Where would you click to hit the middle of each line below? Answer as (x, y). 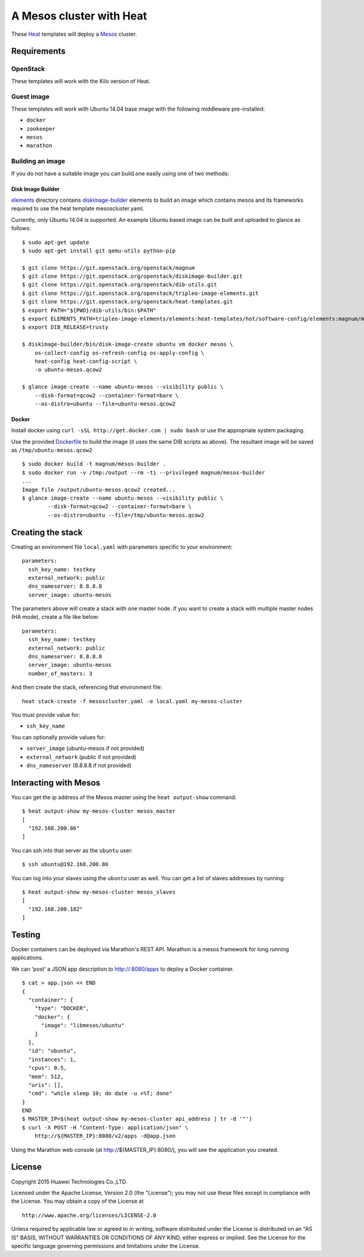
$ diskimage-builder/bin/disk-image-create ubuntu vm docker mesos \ (128, 344)
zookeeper (41, 129)
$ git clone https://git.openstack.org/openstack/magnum (109, 268)
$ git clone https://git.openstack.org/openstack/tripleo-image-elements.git (140, 293)
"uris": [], (46, 1085)
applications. (27, 958)
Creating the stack (47, 532)
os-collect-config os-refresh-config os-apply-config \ (119, 353)
